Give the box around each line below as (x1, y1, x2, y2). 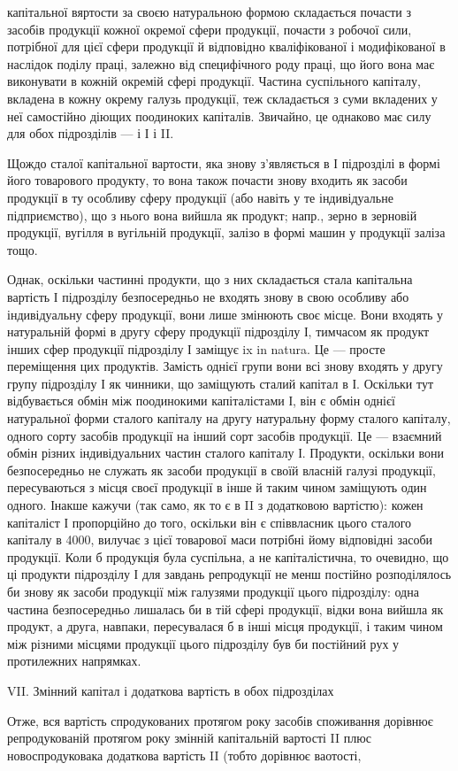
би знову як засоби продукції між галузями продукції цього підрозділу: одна (7, 582, 419, 600)
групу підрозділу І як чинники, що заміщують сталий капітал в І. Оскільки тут (7, 374, 434, 392)
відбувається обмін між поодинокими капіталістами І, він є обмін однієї (7, 391, 395, 410)
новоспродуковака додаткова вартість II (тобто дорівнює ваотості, (7, 745, 362, 764)
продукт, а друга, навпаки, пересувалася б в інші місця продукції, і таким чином (7, 617, 443, 636)
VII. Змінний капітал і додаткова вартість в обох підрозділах (7, 681, 334, 699)
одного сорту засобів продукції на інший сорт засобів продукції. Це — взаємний (7, 426, 442, 444)
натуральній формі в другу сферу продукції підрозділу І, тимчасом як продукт (7, 322, 430, 341)
